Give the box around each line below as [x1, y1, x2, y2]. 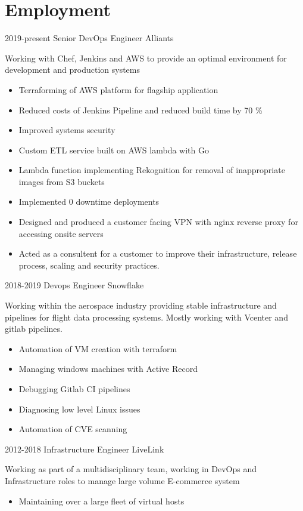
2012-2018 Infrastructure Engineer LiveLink [5, 442, 164, 455]
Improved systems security [18, 124, 115, 136]
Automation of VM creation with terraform [18, 342, 177, 355]
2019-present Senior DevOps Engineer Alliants [5, 32, 174, 44]
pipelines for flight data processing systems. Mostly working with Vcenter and [5, 310, 288, 323]
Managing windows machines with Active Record [18, 362, 198, 375]
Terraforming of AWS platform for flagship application [18, 83, 218, 96]
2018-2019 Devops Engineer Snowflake [5, 279, 144, 291]
